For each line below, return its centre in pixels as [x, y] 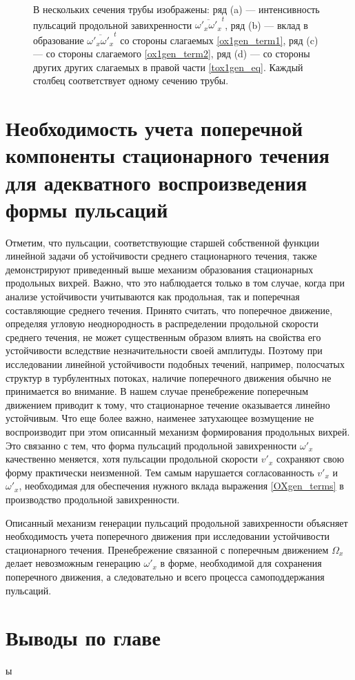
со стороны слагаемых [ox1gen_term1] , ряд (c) [219, 40]
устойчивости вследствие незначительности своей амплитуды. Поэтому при [164, 350]
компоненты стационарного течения [168, 155]
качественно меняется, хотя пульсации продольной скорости [132, 459]
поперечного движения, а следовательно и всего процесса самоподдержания [165, 576]
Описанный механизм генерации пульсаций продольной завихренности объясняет [177, 522]
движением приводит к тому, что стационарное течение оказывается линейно [168, 404]
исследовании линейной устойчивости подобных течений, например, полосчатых [175, 364]
